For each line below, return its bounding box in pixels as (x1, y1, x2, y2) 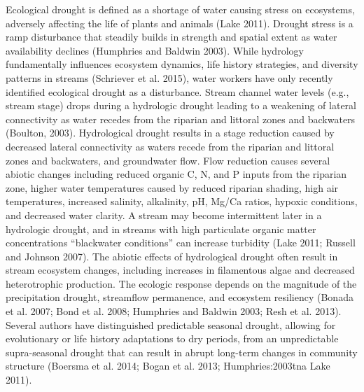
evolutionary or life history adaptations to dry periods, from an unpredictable (6, 331, 339, 346)
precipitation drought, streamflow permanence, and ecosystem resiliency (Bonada (6, 290, 353, 304)
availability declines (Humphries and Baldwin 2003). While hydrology (6, 43, 304, 57)
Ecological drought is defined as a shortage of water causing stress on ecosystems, (6, 2, 355, 16)
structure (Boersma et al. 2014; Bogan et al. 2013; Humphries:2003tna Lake (6, 358, 330, 373)
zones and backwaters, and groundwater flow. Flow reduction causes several (6, 153, 330, 167)
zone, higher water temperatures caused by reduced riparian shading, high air (6, 180, 339, 195)
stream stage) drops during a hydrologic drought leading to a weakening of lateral (6, 98, 356, 113)
